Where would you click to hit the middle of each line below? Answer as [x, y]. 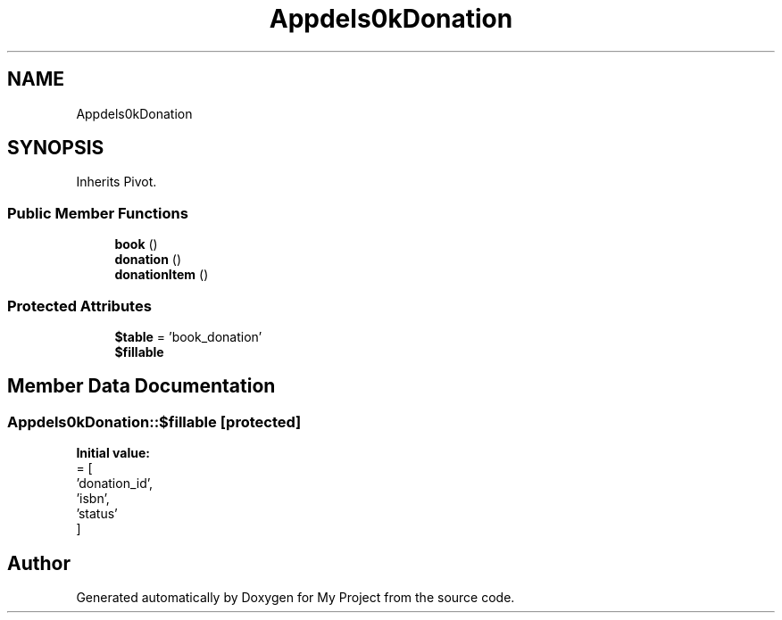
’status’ [97, 514]
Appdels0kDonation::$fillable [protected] [154, 422]
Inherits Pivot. [116, 182]
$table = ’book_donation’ [188, 336]
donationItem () [162, 275]
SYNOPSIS [56, 148]
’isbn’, [93, 499]
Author [39, 563]
